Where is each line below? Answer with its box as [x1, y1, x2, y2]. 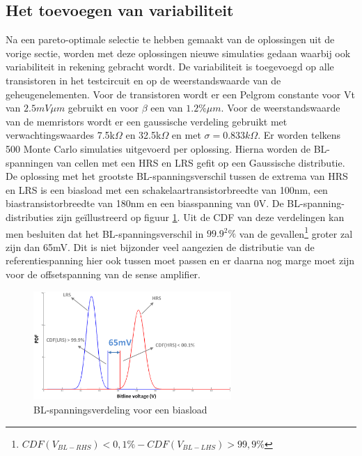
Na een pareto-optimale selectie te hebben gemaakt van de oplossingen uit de [6, 32, 335, 47]
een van [150, 100, 183, 115]
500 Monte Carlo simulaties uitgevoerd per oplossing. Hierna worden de [6, 141, 311, 155]
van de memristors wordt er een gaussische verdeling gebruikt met [6, 114, 288, 128]
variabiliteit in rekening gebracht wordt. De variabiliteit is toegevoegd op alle [6, 59, 334, 74]
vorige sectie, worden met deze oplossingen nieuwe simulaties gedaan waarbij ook [6, 45, 351, 60]
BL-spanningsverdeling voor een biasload [33, 402, 207, 417]
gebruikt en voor [68, 100, 139, 115]
